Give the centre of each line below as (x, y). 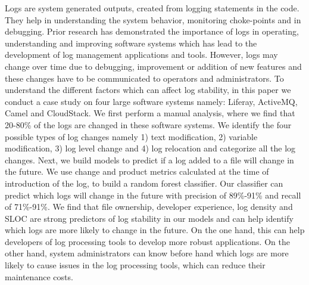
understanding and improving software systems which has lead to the (131, 43)
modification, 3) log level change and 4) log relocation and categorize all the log (150, 148)
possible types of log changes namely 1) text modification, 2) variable (131, 136)
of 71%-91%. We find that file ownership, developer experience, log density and (149, 207)
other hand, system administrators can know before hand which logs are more (147, 253)
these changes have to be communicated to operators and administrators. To (144, 78)
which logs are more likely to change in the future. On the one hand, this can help (155, 230)
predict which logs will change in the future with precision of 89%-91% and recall (153, 195)
